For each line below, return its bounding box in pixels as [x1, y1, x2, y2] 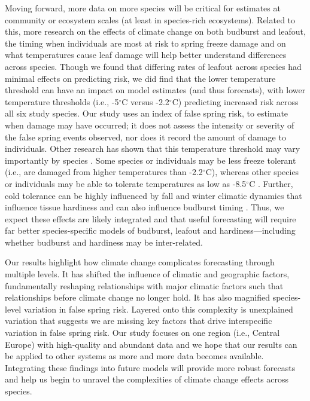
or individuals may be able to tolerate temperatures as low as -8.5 [5, 177, 247, 189]
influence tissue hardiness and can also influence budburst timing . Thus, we [5, 201, 284, 213]
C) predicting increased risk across [172, 95, 299, 108]
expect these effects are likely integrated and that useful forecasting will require [5, 212, 296, 225]
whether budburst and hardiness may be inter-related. [5, 235, 203, 248]
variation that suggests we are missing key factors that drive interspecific [5, 314, 272, 327]
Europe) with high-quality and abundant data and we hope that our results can [5, 338, 297, 350]
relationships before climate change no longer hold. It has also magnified [5, 291, 270, 304]
